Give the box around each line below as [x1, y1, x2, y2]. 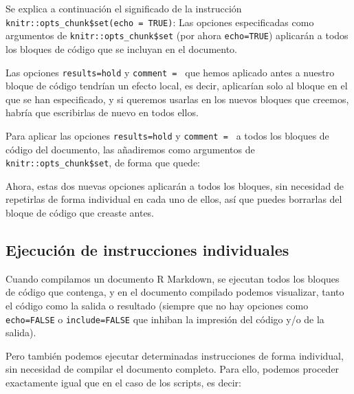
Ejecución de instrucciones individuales [5, 239, 289, 261]
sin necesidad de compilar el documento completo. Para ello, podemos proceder [5, 362, 340, 376]
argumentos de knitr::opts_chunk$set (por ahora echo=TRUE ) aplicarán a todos [5, 28, 349, 43]
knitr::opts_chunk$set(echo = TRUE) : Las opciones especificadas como [5, 14, 314, 29]
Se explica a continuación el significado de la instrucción [5, 1, 242, 15]
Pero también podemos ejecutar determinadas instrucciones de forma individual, [5, 348, 344, 362]
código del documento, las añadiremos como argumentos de [5, 142, 255, 156]
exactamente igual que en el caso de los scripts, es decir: [5, 375, 241, 390]
